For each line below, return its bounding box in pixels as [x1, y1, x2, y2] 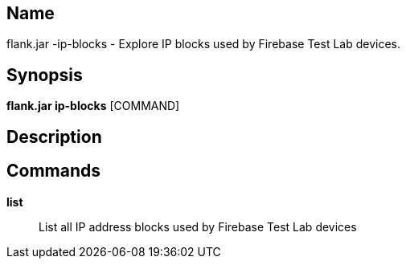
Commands [6, 161, 101, 181]
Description [6, 126, 102, 147]
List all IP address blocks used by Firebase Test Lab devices [39, 219, 357, 234]
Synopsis [6, 64, 83, 85]
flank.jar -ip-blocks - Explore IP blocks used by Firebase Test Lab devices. [6, 37, 400, 51]
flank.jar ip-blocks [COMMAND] [6, 99, 180, 113]
